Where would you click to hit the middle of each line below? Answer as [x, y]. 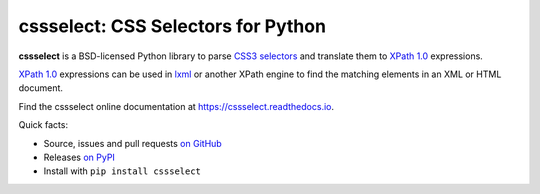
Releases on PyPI [79, 157]
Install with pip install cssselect [122, 171]
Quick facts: [43, 125]
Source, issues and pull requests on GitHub [132, 143]
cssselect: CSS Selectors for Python [172, 26]
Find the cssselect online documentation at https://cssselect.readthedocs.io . [176, 106]
